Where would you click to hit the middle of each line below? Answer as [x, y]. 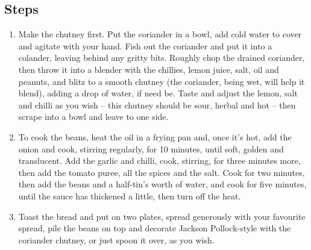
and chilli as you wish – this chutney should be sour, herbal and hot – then [157, 105]
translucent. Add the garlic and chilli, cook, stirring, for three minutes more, [159, 161]
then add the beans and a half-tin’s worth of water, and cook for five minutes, [162, 184]
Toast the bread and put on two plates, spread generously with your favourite [162, 216]
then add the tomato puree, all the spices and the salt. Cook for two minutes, [162, 172]
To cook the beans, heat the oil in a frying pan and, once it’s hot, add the [155, 136]
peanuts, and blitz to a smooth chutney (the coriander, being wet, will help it [162, 81]
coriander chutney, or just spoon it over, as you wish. [116, 239]
